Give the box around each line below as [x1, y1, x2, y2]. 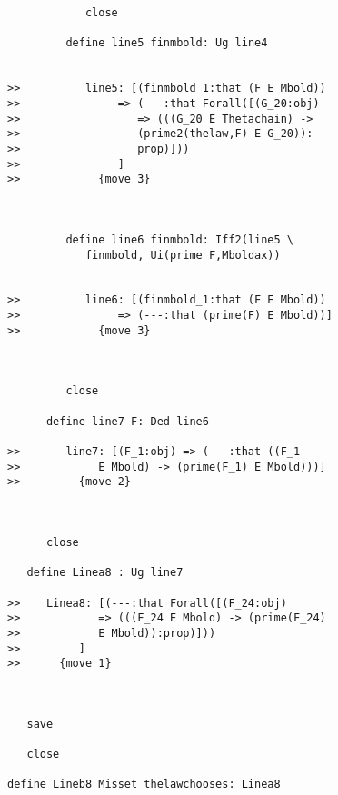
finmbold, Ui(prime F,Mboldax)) [84, 248, 281, 262]
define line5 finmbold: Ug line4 [65, 36, 268, 50]
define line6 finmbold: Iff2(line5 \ [65, 233, 293, 246]
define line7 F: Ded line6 [45, 414, 209, 428]
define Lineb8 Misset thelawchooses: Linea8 [7, 778, 281, 791]
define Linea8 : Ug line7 [26, 566, 184, 580]
